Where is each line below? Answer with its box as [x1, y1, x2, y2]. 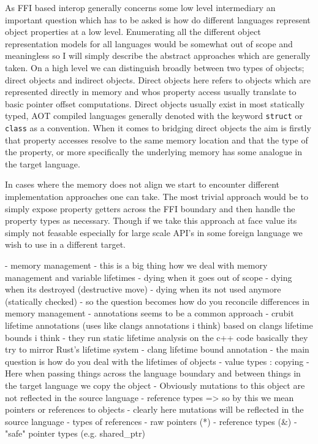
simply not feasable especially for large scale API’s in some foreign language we [5, 226, 303, 239]
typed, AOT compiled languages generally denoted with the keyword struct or [5, 109, 303, 122]
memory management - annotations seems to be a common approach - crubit [5, 307, 294, 320]
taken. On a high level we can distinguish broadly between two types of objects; [5, 61, 305, 74]
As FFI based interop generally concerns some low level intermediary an [5, 1, 276, 13]
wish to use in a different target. [5, 238, 126, 251]
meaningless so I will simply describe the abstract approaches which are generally [5, 49, 311, 62]
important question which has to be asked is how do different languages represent [5, 13, 311, 26]
